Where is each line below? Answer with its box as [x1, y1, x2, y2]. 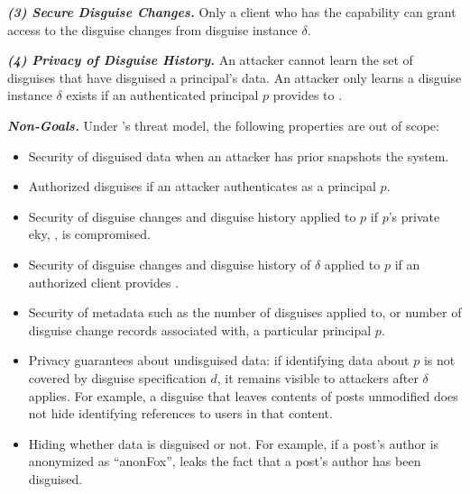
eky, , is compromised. [28, 224, 151, 243]
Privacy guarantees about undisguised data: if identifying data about [28, 351, 410, 370]
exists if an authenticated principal [66, 86, 259, 105]
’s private [388, 206, 440, 225]
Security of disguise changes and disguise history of [28, 254, 311, 273]
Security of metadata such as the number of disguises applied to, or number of [28, 303, 462, 322]
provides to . [272, 86, 343, 105]
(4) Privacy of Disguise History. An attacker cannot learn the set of [7, 50, 413, 69]
